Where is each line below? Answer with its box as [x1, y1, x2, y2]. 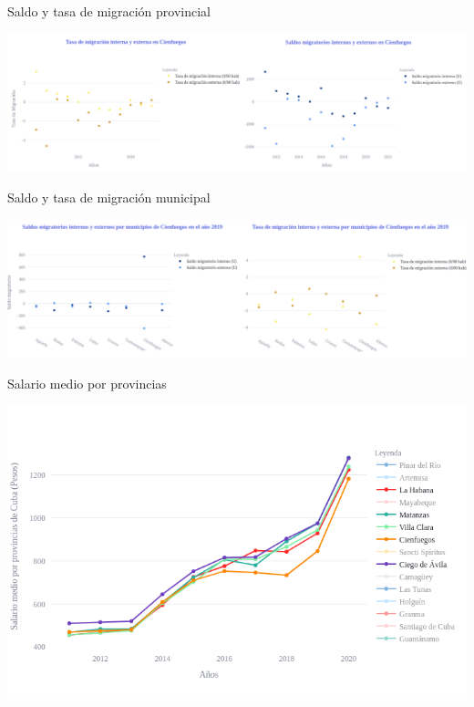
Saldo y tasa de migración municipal [7, 188, 211, 207]
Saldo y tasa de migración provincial [7, 2, 211, 20]
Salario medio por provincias [7, 374, 167, 393]
